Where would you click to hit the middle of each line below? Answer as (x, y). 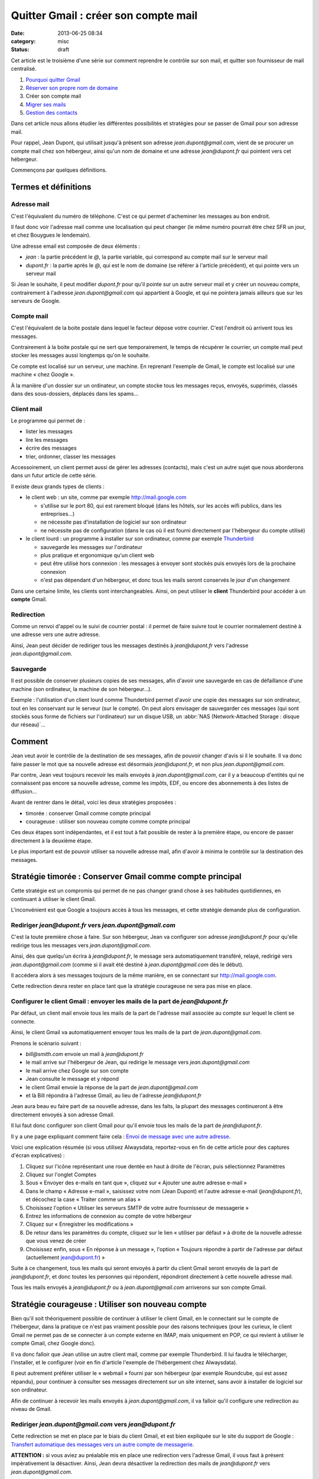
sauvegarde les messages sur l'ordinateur (92, 547)
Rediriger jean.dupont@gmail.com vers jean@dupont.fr (93, 1424)
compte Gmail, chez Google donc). (53, 1344)
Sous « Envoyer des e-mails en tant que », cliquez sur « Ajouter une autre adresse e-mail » (136, 1183)
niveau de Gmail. (31, 1409)
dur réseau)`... (28, 725)
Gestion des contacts (52, 113)
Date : (18, 33)
